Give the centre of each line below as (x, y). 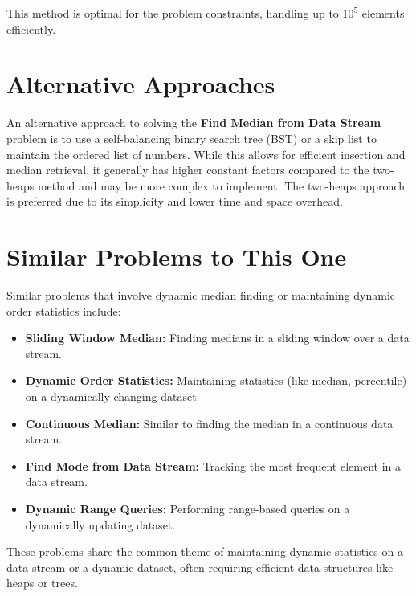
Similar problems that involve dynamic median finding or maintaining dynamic (201, 295)
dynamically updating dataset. (100, 524)
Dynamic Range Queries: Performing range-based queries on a (188, 508)
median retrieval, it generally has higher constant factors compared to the (188, 170)
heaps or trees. (42, 583)
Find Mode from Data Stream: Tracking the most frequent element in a (213, 465)
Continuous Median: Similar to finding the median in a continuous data (209, 423)
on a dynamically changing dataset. (112, 396)
